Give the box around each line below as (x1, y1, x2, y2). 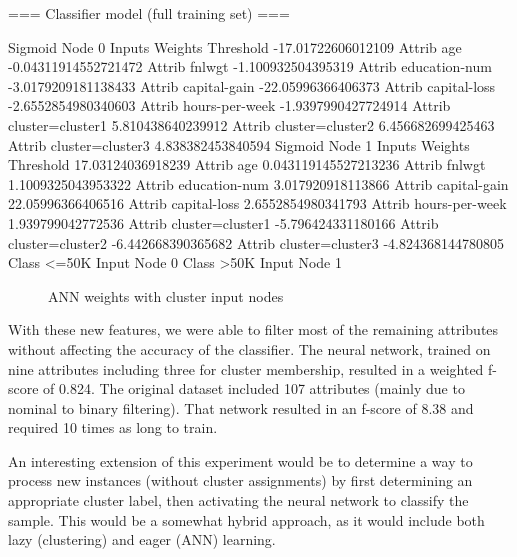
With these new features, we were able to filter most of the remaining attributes (8, 319, 499, 340)
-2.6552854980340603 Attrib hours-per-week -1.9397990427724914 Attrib (8, 95, 451, 116)
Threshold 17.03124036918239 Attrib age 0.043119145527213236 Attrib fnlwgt (8, 154, 486, 175)
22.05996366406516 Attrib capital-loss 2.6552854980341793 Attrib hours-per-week (8, 193, 507, 214)
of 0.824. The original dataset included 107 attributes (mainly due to (43, 378, 465, 399)
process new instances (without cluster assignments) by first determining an (8, 470, 473, 491)
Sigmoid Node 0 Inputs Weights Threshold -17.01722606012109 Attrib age (8, 36, 462, 57)
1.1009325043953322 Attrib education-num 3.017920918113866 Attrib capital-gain (8, 173, 509, 194)
